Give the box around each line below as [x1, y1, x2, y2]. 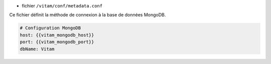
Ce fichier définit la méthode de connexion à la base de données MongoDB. [9, 12, 166, 18]
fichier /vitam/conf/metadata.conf [22, 3, 103, 8]
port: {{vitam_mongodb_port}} [20, 39, 94, 45]
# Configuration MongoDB [20, 25, 81, 31]
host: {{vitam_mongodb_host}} [20, 32, 94, 38]
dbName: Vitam [20, 46, 55, 52]
